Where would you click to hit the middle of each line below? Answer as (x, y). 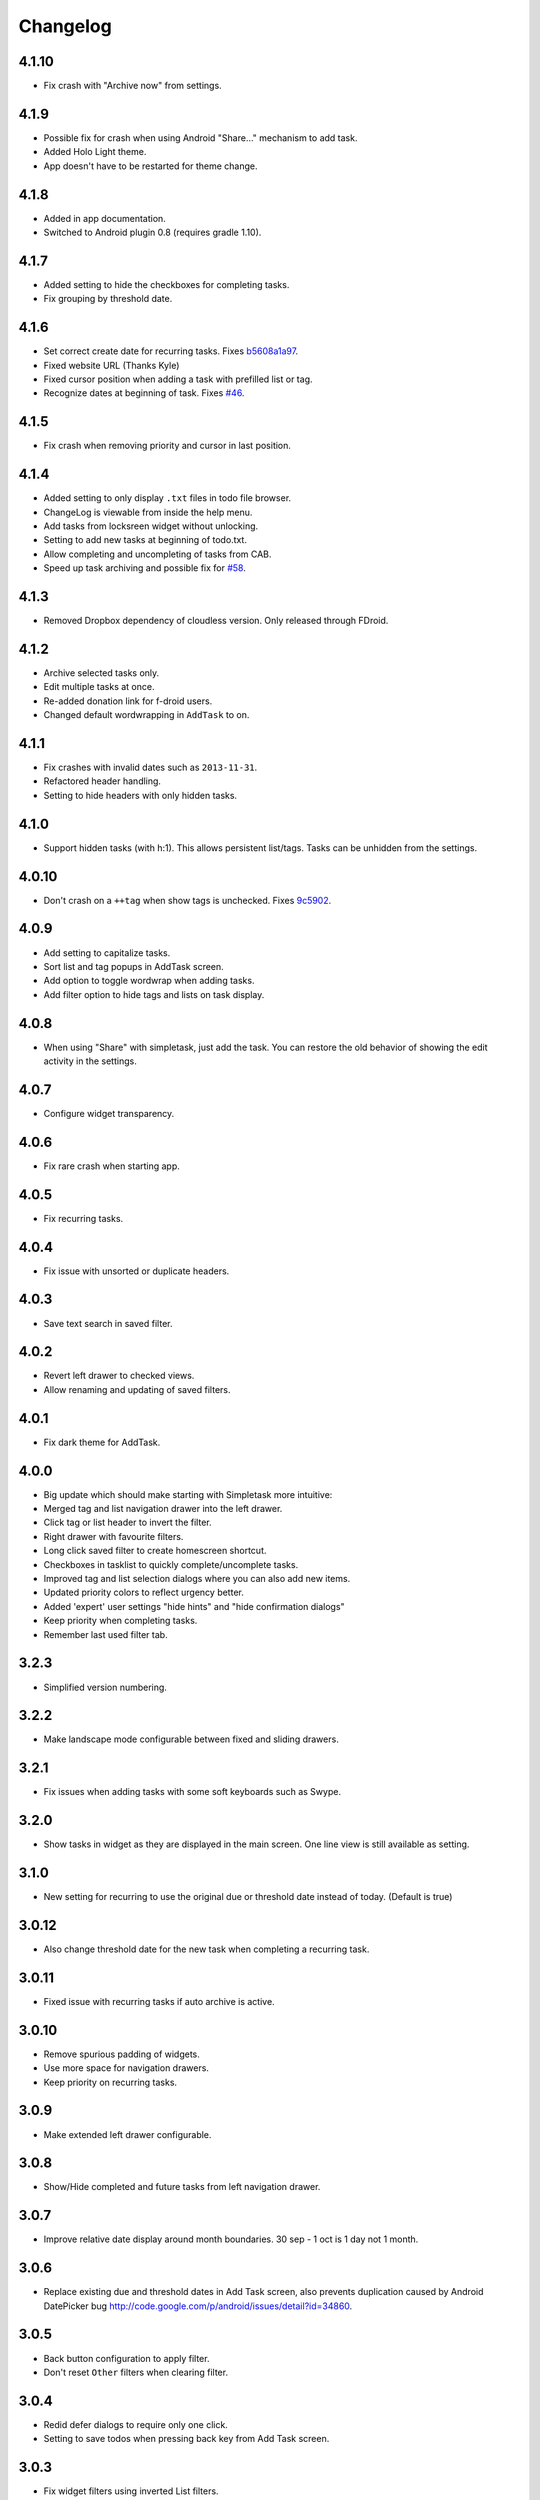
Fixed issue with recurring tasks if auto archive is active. (159, 2001)
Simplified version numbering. (105, 1687)
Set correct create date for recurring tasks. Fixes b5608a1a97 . (171, 351)
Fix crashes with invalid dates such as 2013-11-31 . (150, 767)
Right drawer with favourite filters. (113, 1536)
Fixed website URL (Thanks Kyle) (111, 365)
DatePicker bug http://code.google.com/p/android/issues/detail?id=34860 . (198, 2306)
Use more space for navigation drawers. (126, 2068)
